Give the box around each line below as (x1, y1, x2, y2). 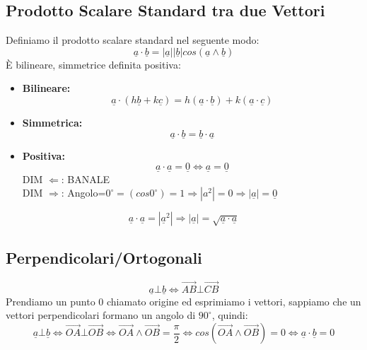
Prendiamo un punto (6, 293, 95, 308)
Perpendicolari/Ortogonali (6, 246, 202, 268)
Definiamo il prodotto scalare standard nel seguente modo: (6, 33, 260, 47)
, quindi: (211, 308, 248, 322)
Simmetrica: (22, 115, 83, 129)
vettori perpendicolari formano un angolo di (6, 308, 196, 322)
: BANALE (61, 171, 110, 186)
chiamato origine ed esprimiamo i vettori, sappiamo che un (106, 293, 361, 308)
